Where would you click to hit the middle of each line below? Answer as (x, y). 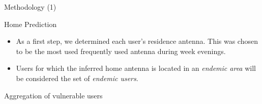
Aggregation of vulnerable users (53, 95)
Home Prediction (31, 24)
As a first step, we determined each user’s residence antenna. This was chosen (137, 41)
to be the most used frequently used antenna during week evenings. (121, 51)
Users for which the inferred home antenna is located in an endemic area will (136, 68)
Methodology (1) (30, 7)
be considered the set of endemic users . (77, 78)
